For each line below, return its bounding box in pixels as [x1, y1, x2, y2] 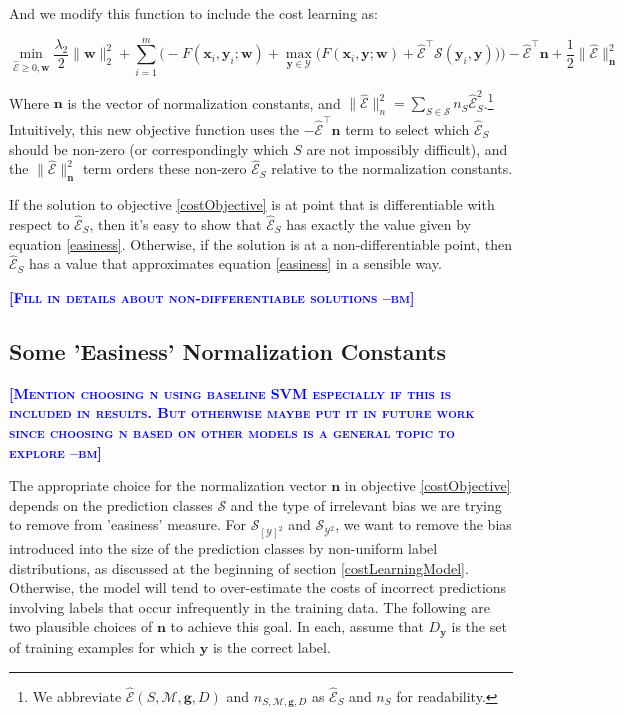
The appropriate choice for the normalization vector [9, 475, 327, 496]
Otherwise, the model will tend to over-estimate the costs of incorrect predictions [9, 577, 507, 598]
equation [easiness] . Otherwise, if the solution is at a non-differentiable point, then [9, 233, 513, 254]
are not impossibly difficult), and [306, 138, 508, 159]
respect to [9, 213, 70, 234]
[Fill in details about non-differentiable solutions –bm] [9, 286, 415, 307]
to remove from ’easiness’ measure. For [9, 514, 247, 535]
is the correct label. [212, 636, 331, 657]
